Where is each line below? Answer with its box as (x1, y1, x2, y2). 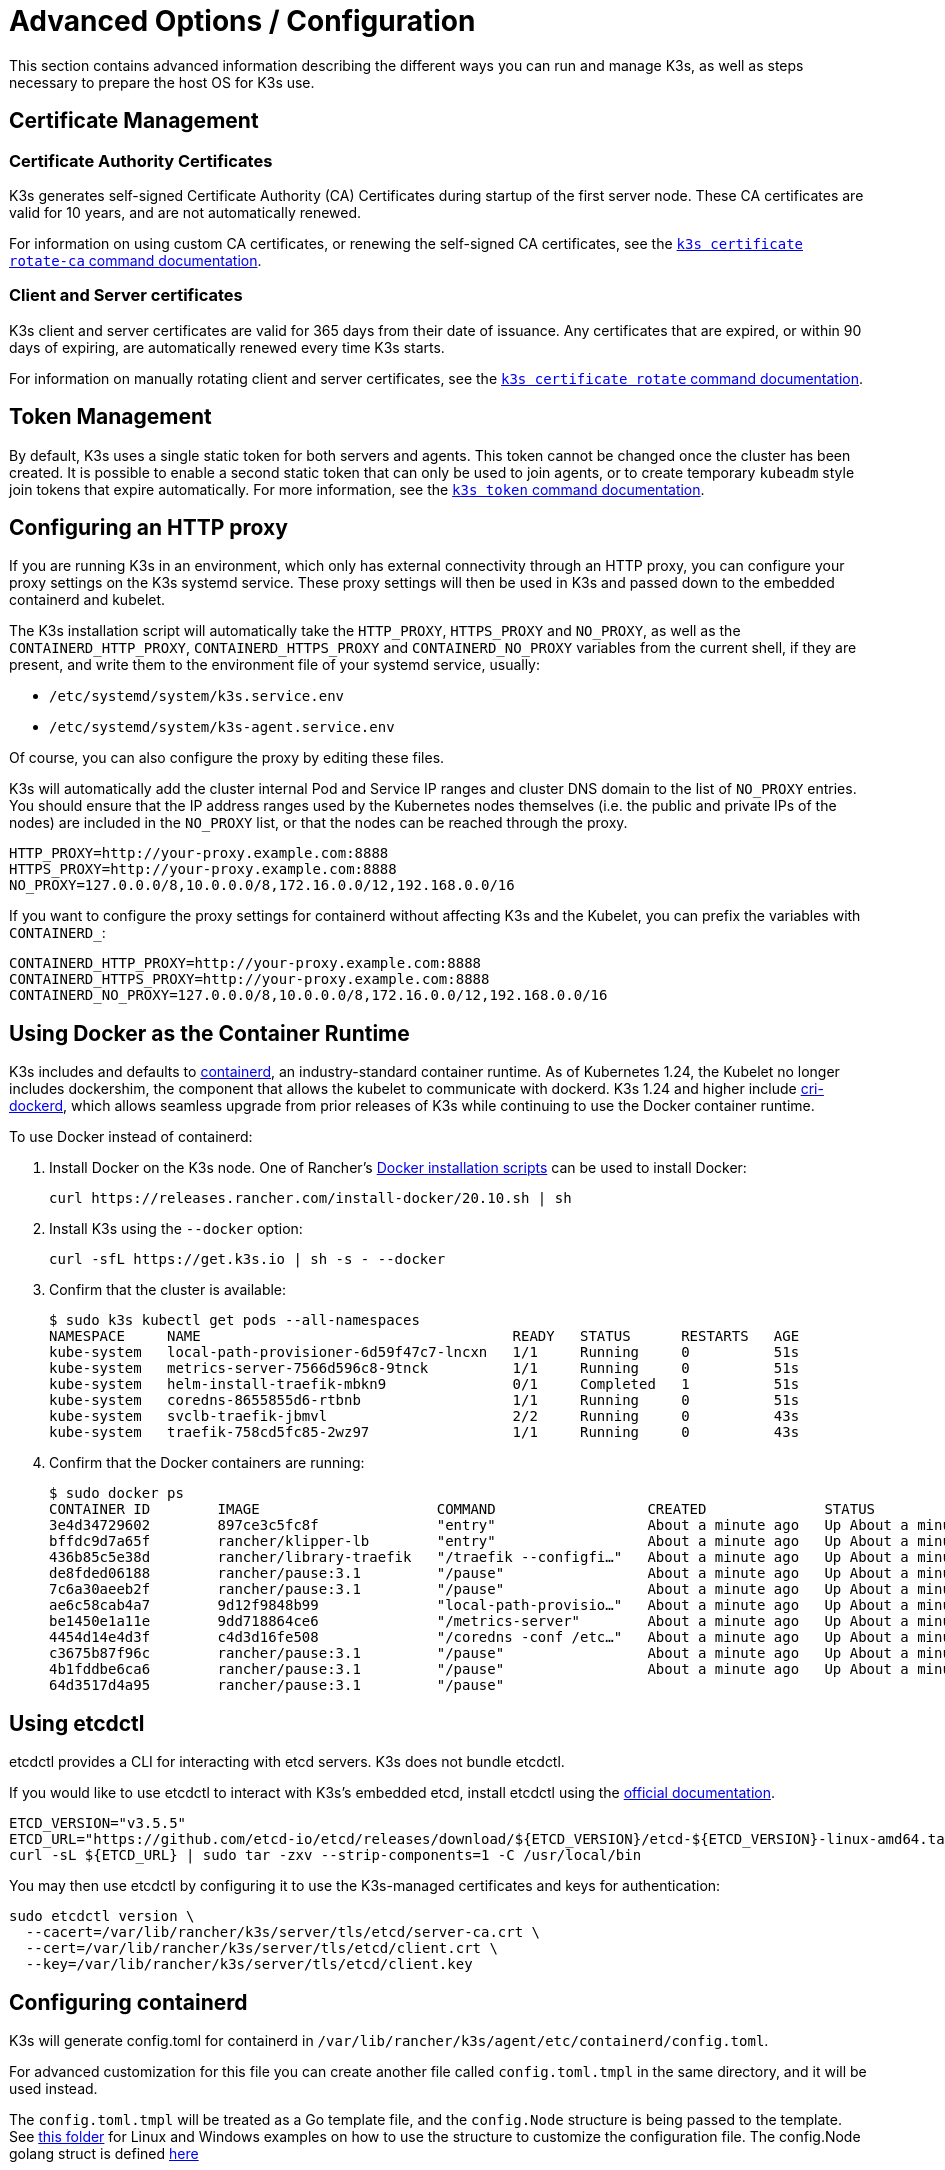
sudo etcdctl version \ (9, 1908, 195, 1925)
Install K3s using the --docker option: (49, 1220, 303, 1238)
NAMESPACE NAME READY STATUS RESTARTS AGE (49, 1328, 800, 1345)
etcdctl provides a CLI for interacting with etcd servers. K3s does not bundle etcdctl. (9, 1753, 565, 1771)
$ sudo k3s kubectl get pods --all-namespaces (49, 1312, 420, 1329)
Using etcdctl (9, 1710, 145, 1736)
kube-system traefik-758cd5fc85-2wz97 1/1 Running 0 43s (49, 1424, 800, 1441)
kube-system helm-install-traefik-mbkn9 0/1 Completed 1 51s (49, 1376, 800, 1393)
